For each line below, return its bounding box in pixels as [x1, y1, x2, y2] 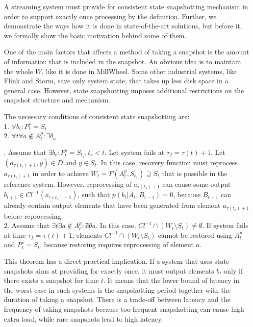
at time [4, 229, 26, 240]
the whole [4, 66, 33, 76]
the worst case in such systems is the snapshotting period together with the [4, 284, 231, 295]
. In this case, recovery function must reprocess [97, 157, 238, 167]
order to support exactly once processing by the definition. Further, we [4, 11, 217, 21]
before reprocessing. [4, 210, 63, 221]
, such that [77, 189, 110, 200]
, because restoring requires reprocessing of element [40, 239, 194, 250]
